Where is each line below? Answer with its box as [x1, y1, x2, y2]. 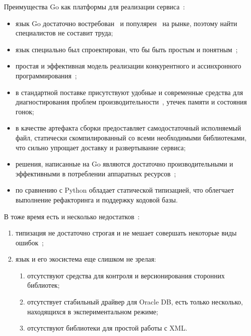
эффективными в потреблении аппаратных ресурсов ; [15, 168, 176, 178]
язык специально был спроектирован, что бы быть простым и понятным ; [15, 44, 238, 54]
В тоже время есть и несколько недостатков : [4, 211, 140, 221]
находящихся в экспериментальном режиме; [27, 306, 158, 316]
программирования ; [15, 70, 77, 80]
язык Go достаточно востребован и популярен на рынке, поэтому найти [15, 18, 237, 28]
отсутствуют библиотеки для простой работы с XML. [27, 323, 188, 333]
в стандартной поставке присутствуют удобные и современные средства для [15, 87, 243, 97]
